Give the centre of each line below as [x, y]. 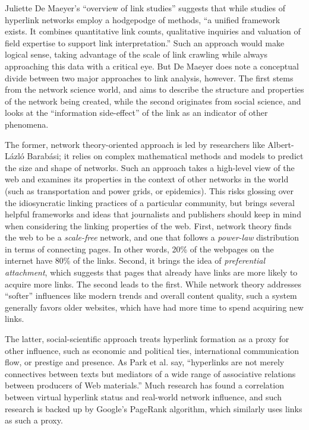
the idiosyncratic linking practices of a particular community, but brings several [150, 202]
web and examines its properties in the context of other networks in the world [147, 179]
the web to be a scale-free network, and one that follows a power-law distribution [152, 237]
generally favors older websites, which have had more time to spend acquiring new [154, 307]
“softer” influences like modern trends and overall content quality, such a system [151, 295]
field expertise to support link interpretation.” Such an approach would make [145, 42]
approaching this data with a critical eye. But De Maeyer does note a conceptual [152, 66]
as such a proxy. [34, 420]
